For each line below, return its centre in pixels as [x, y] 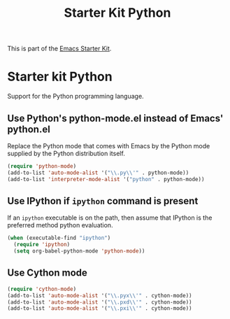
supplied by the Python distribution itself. [66, 153]
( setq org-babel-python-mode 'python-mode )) [79, 251]
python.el [29, 129]
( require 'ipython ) [42, 245]
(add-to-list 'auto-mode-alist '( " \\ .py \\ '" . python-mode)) [98, 173]
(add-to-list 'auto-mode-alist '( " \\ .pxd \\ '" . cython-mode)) [100, 302]
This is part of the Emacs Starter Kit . [59, 49]
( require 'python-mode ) [42, 166]
